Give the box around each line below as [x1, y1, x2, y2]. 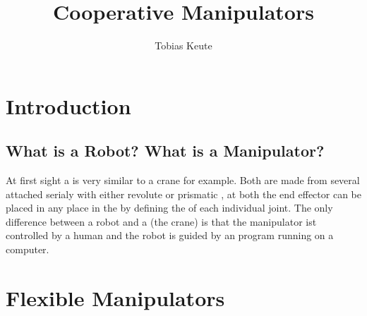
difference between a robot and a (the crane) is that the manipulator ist [6, 214, 317, 229]
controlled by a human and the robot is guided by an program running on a [6, 228, 334, 243]
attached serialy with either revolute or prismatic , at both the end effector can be [6, 186, 361, 201]
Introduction [6, 91, 131, 120]
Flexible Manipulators [6, 283, 225, 312]
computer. [6, 242, 49, 257]
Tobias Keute [155, 38, 212, 53]
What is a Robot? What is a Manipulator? [6, 140, 325, 162]
